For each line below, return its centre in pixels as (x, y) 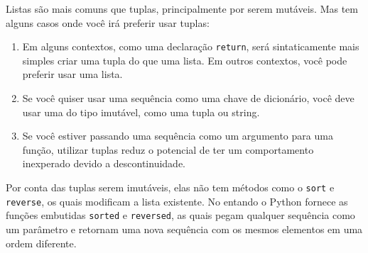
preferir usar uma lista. (72, 74)
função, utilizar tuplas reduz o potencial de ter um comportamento (168, 149)
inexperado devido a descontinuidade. (104, 163)
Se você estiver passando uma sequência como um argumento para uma (178, 136)
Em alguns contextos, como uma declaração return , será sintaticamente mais (191, 46)
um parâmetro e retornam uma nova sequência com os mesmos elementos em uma (184, 229)
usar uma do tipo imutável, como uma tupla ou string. (141, 112)
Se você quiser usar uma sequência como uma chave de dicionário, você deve (188, 98)
